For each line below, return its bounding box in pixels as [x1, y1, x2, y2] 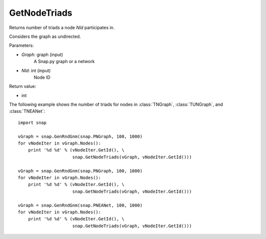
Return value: [9, 84, 36, 90]
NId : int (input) [21, 67, 51, 73]
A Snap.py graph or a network [33, 59, 95, 64]
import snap [18, 119, 47, 125]
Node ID [33, 74, 51, 80]
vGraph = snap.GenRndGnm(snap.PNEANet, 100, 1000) [18, 202, 143, 208]
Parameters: [9, 42, 34, 49]
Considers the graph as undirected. [9, 33, 81, 39]
